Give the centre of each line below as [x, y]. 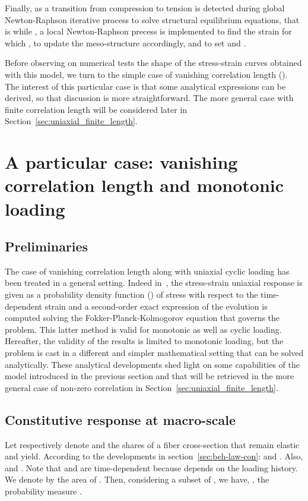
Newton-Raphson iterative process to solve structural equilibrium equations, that [152, 19]
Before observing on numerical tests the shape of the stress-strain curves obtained [153, 63]
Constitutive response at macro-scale [120, 419]
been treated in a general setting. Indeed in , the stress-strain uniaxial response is [154, 283]
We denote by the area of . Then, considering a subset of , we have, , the [137, 479]
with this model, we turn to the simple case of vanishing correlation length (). [146, 74]
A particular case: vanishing [121, 162]
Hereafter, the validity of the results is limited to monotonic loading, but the [144, 341]
